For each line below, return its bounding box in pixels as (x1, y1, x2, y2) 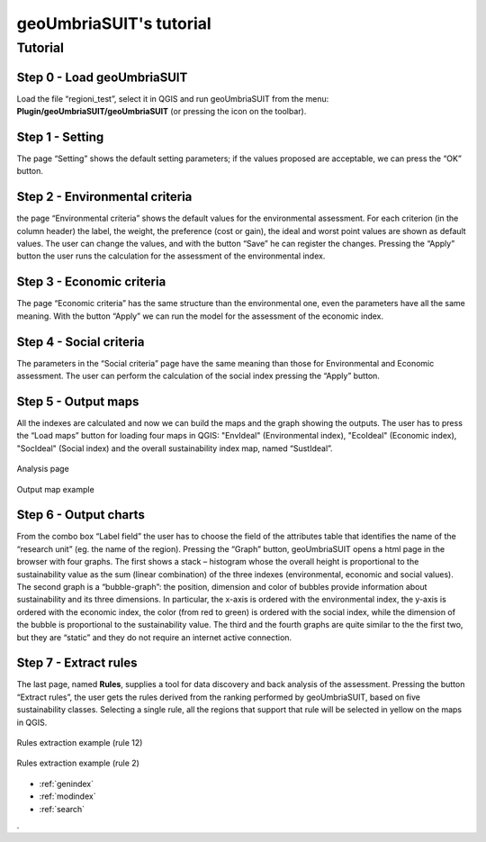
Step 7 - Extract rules (16, 656, 138, 671)
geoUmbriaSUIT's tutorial (16, 14, 211, 33)
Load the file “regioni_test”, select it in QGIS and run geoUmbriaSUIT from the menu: (16, 93, 329, 104)
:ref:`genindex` (39, 778, 94, 789)
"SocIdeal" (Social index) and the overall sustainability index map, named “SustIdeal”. (16, 442, 333, 454)
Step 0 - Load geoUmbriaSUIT (16, 69, 188, 85)
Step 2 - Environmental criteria (16, 189, 193, 204)
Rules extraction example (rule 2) (16, 757, 139, 769)
